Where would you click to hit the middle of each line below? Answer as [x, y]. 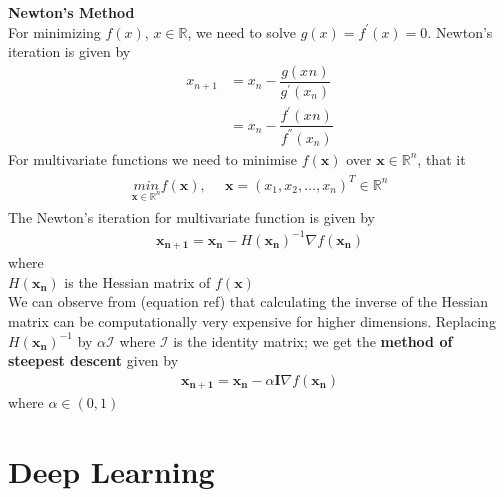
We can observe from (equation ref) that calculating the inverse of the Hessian [248, 301]
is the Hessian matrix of [137, 281]
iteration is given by [69, 51]
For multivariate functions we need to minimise [152, 158]
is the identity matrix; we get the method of [313, 340]
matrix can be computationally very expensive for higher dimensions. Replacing [252, 320]
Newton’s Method [71, 12]
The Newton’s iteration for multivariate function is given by [192, 216]
